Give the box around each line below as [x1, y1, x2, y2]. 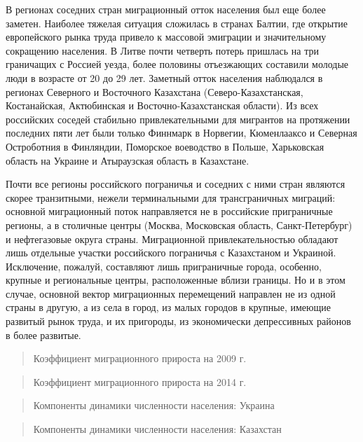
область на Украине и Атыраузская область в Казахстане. [6, 153, 249, 167]
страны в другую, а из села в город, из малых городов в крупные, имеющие [6, 300, 331, 315]
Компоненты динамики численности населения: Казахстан [33, 422, 282, 436]
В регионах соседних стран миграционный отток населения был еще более [6, 2, 326, 16]
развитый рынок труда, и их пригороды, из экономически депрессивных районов [6, 314, 351, 329]
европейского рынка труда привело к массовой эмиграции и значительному [6, 29, 327, 44]
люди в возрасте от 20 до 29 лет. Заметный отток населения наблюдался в [6, 70, 323, 85]
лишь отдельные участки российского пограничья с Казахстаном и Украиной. [6, 245, 336, 260]
